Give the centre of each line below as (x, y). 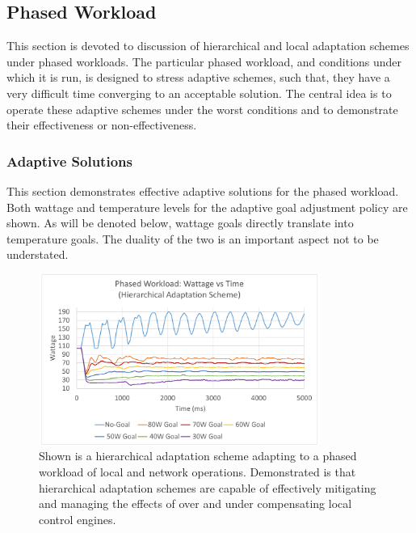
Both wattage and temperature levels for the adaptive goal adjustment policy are (207, 207)
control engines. (78, 519)
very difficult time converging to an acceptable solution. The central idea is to (199, 93)
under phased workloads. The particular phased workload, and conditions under (204, 61)
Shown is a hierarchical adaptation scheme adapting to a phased (198, 456)
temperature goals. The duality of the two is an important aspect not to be (193, 238)
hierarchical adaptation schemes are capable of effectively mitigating (208, 487)
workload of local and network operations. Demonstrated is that (197, 471)
